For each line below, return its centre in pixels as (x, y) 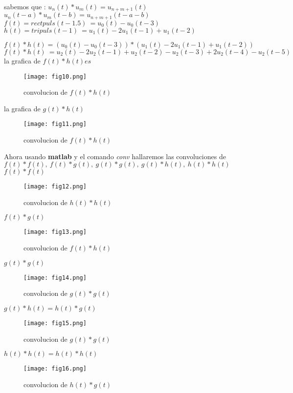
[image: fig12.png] (55, 187)
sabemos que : (25, 6)
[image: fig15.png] (55, 323)
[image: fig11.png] (55, 124)
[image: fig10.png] (55, 76)
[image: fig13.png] (55, 232)
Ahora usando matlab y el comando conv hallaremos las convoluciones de (115, 156)
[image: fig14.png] (55, 278)
